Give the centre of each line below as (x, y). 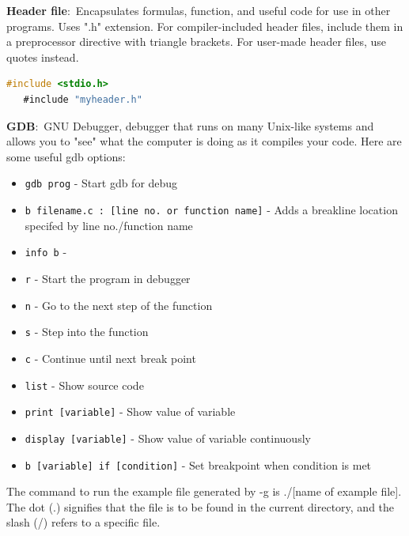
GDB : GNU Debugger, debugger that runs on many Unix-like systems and (190, 125)
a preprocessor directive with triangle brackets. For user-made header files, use (197, 42)
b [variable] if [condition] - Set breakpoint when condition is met (198, 464)
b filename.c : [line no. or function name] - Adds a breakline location (211, 209)
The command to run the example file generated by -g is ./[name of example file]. (204, 491)
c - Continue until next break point (110, 358)
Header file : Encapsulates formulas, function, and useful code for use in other (199, 10)
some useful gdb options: (66, 156)
